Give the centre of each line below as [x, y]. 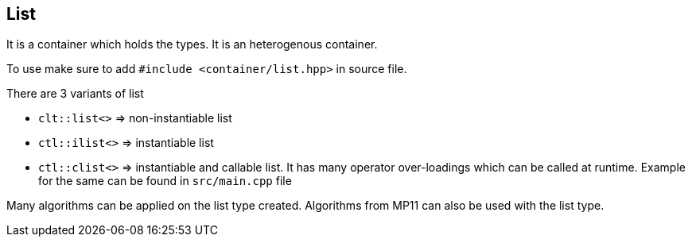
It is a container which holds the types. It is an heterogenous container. [192, 44]
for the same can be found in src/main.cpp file [165, 181]
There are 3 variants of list [75, 94]
